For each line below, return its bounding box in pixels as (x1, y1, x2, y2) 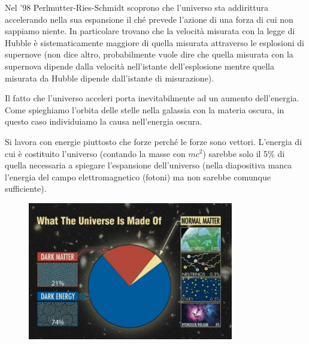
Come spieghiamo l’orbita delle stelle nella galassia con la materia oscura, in (5, 103, 284, 116)
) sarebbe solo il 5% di (202, 147, 285, 159)
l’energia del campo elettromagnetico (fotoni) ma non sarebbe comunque (5, 170, 271, 183)
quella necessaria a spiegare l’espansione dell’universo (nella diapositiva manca (5, 159, 292, 171)
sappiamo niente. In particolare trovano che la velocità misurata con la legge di (5, 25, 295, 37)
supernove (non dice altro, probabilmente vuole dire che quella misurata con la (5, 48, 293, 61)
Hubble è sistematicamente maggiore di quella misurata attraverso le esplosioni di (5, 36, 304, 49)
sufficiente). (5, 182, 47, 195)
